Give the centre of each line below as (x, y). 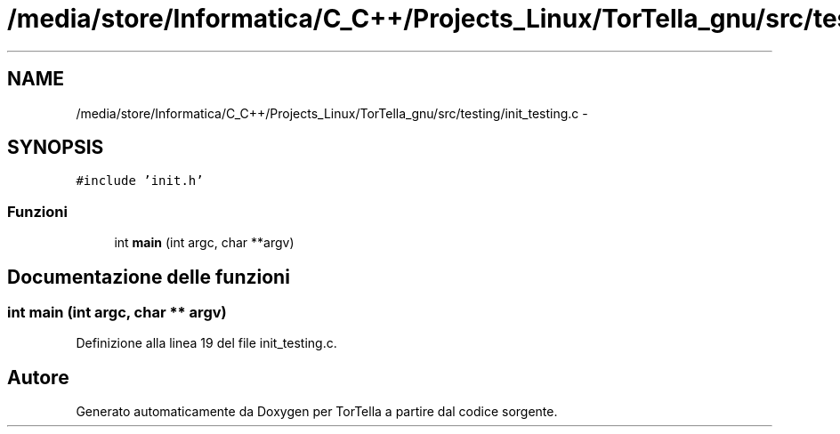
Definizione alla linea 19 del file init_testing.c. (206, 343)
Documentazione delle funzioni (149, 277)
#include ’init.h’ (140, 181)
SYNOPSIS (56, 148)
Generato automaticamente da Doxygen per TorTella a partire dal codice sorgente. (317, 412)
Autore (38, 377)
